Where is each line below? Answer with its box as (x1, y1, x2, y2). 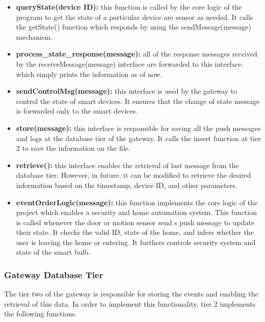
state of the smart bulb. (16, 247, 91, 257)
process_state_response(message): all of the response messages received (16, 48, 257, 59)
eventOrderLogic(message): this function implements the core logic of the (16, 197, 258, 207)
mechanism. (16, 31, 53, 42)
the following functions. (4, 308, 77, 319)
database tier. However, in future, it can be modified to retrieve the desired (16, 170, 251, 180)
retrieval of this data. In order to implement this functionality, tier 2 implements (4, 298, 256, 309)
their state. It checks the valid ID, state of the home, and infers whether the (16, 227, 254, 237)
